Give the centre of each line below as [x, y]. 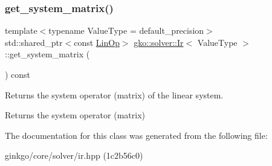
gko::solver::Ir [159, 42]
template [21, 30]
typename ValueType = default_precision [126, 30]
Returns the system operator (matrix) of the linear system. [114, 94]
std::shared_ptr [34, 42]
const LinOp [97, 42]
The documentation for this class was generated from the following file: [136, 135]
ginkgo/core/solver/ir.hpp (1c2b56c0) [74, 155]
